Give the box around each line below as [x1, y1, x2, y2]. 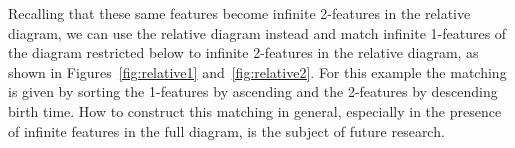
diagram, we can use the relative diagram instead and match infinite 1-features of [8, 22, 507, 43]
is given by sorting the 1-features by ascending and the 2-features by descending [8, 81, 498, 102]
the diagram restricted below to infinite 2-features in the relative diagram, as [8, 42, 479, 63]
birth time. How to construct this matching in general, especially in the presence [8, 100, 502, 121]
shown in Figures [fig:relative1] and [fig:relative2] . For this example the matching [8, 61, 507, 82]
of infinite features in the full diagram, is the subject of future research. [8, 120, 445, 141]
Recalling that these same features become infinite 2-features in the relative [8, 3, 471, 23]
